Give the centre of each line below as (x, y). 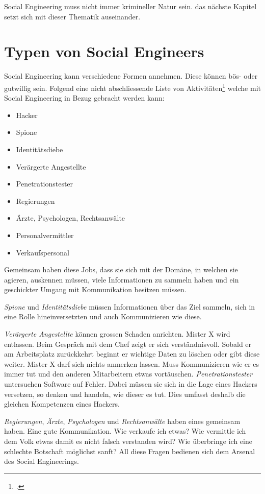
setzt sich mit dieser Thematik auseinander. (72, 16)
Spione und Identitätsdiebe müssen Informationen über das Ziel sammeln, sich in (130, 306)
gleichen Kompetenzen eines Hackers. (62, 404)
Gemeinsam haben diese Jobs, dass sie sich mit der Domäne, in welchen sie (121, 269)
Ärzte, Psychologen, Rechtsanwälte (71, 218)
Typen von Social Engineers (104, 51)
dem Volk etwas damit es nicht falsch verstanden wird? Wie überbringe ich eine (128, 441)
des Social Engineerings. (42, 461)
